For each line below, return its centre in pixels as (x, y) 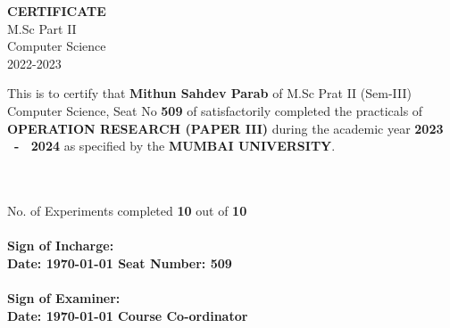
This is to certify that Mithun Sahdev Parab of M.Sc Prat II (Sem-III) (210, 93)
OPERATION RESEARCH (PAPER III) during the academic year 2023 (225, 128)
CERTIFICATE (57, 11)
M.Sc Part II (42, 28)
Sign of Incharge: (61, 246)
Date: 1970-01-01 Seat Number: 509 (120, 262)
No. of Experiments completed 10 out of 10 (127, 210)
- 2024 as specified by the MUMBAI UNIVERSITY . (175, 146)
